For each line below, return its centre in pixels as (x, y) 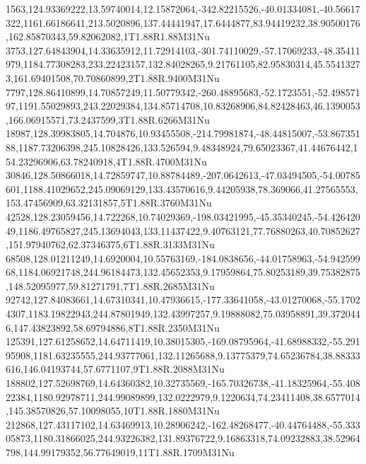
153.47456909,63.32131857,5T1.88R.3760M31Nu (109, 203)
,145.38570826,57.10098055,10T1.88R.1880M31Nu (113, 411)
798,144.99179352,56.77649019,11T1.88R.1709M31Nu (120, 452)
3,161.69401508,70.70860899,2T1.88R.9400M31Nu (113, 77)
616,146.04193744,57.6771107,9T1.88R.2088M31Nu (115, 369)
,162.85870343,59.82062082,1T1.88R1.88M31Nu (108, 36)
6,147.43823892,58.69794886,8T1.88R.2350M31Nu (113, 327)
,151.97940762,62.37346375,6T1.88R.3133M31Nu (110, 244)
